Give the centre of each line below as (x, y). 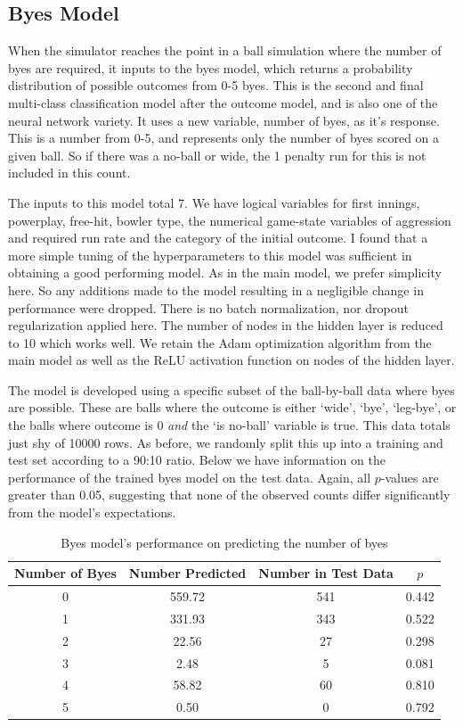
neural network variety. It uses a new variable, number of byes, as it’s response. (224, 120)
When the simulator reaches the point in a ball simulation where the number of (225, 50)
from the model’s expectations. (92, 512)
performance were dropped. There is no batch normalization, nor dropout (208, 307)
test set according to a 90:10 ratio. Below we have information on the (197, 460)
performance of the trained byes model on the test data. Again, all (190, 477)
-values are (410, 477)
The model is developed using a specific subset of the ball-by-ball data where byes (231, 389)
